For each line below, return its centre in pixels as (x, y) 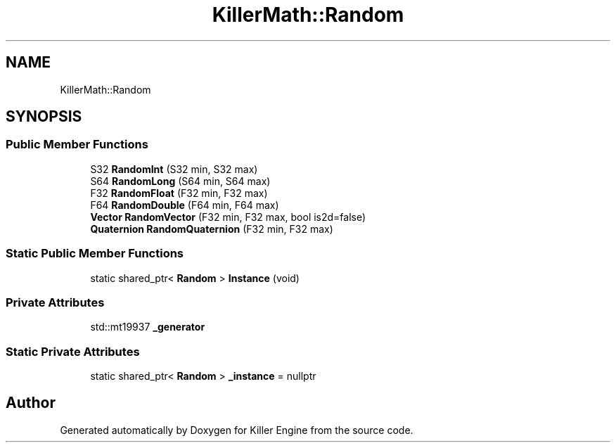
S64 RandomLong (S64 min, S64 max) (180, 181)
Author (31, 403)
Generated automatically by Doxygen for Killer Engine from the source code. (237, 430)
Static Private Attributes (73, 351)
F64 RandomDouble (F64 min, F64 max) (185, 205)
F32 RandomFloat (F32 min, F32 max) (179, 193)
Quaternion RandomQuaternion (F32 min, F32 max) (212, 229)
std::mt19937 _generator (148, 327)
